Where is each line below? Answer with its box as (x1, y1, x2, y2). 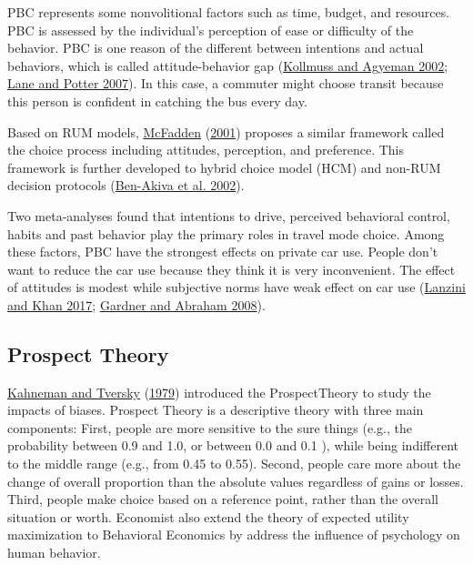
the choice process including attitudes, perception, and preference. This (7, 140, 405, 159)
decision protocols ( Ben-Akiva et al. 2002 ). (7, 176, 245, 195)
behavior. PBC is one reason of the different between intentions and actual (7, 38, 424, 57)
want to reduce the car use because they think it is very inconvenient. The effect (7, 259, 456, 278)
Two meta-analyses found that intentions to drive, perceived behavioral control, (7, 206, 450, 225)
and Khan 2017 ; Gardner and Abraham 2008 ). (7, 295, 266, 314)
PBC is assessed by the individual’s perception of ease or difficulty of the (7, 20, 414, 39)
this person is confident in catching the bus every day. (7, 91, 307, 110)
